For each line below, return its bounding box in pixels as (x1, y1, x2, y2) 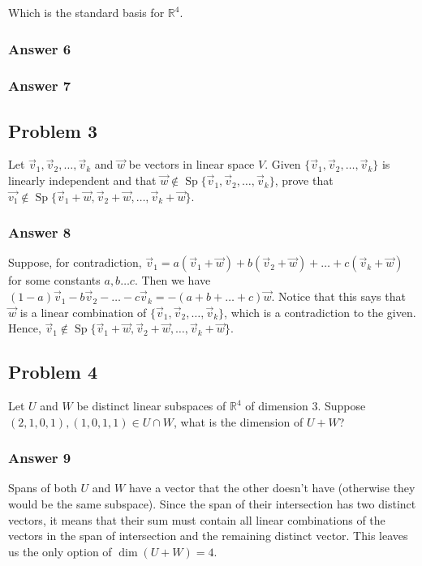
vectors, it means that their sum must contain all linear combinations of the (8, 511, 385, 528)
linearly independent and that (8, 172, 157, 189)
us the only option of (8, 542, 112, 560)
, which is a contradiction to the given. (224, 303, 416, 320)
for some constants (8, 272, 101, 289)
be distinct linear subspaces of (76, 397, 226, 414)
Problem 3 (8, 118, 97, 143)
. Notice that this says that (271, 288, 406, 305)
